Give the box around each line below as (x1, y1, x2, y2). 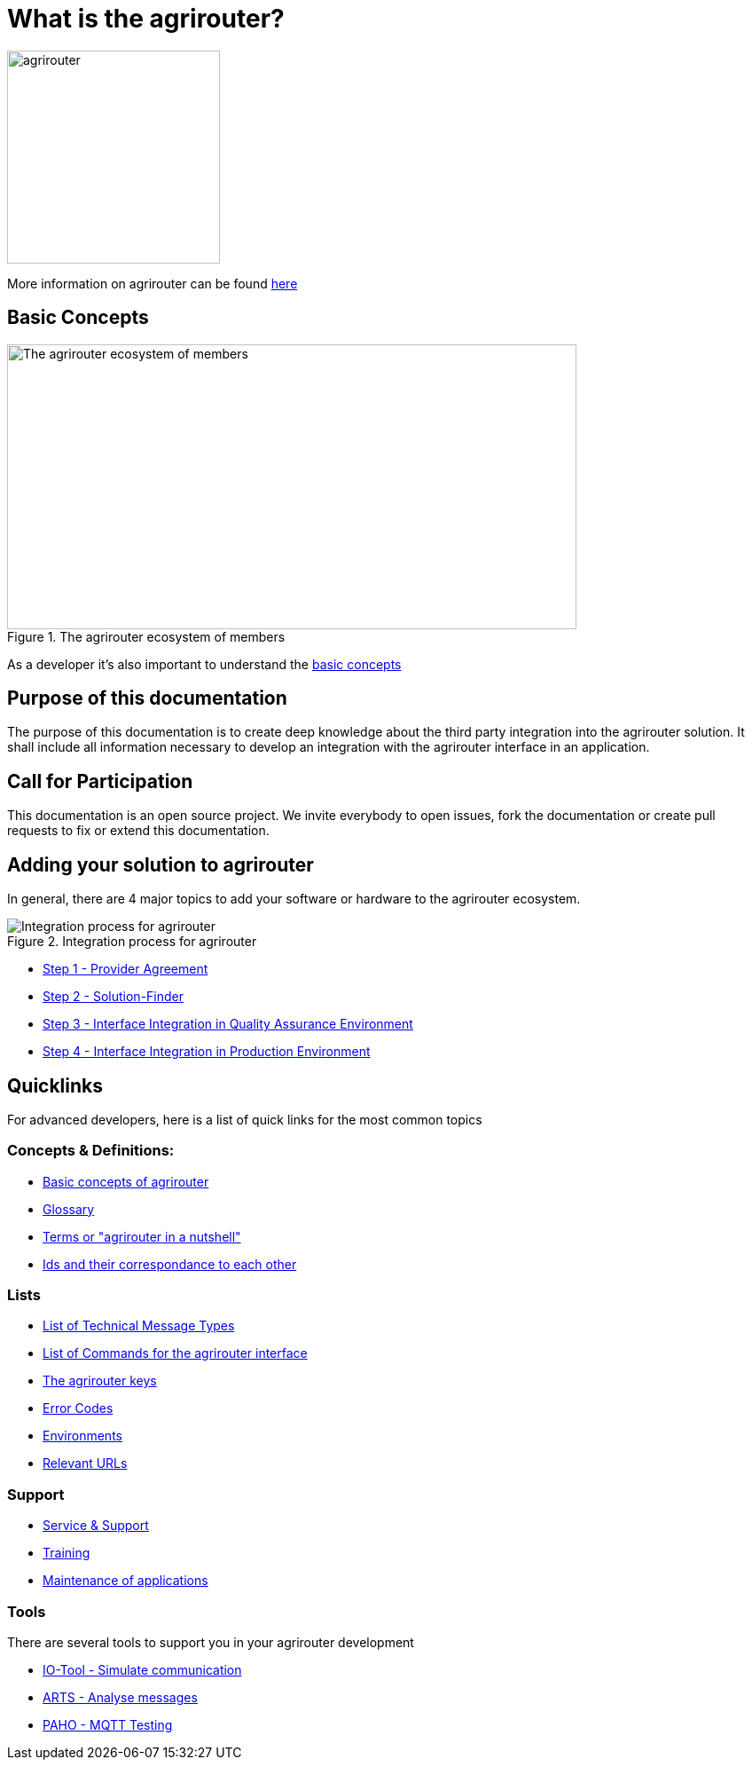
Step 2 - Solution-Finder (43, 989, 184, 1005)
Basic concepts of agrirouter (43, 1173, 209, 1189)
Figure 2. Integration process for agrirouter (7, 934, 257, 950)
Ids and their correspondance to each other (43, 1256, 297, 1272)
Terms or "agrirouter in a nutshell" (43, 1228, 241, 1244)
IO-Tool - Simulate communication (43, 1661, 242, 1677)
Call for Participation (7, 769, 193, 793)
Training (43, 1545, 90, 1561)
